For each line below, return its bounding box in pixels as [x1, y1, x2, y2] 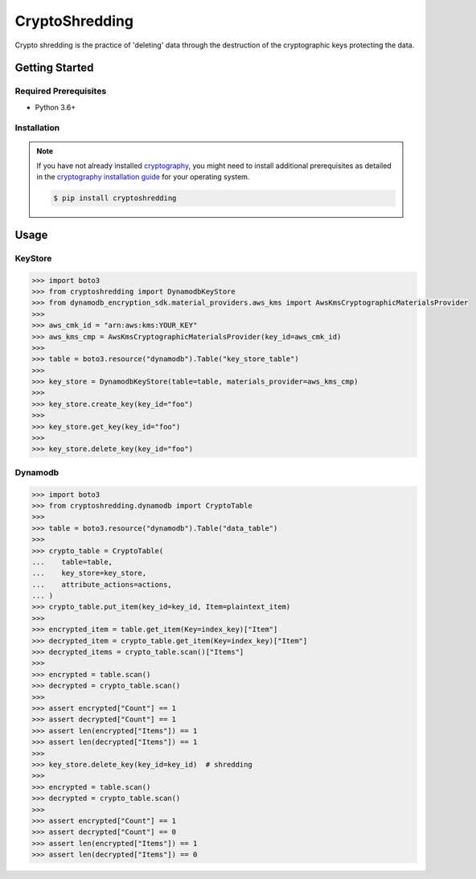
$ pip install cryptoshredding [53, 194, 177, 203]
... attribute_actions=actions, [31, 580, 172, 589]
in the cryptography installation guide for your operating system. [36, 172, 250, 182]
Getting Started [14, 61, 94, 75]
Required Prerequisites [14, 85, 107, 97]
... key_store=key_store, [31, 569, 147, 578]
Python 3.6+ [35, 102, 76, 112]
